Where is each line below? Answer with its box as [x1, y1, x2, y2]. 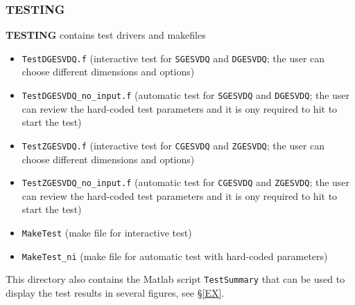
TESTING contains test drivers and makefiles [6, 28, 206, 42]
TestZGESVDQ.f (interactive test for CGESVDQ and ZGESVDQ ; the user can [21, 138, 325, 152]
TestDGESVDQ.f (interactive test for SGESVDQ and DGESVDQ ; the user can [21, 50, 325, 65]
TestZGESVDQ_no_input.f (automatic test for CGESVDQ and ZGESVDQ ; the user [21, 175, 350, 190]
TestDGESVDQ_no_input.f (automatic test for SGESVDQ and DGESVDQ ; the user [21, 88, 350, 102]
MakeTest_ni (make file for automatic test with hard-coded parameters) [21, 248, 328, 263]
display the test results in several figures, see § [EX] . [6, 285, 225, 299]
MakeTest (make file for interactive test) [21, 225, 192, 239]
